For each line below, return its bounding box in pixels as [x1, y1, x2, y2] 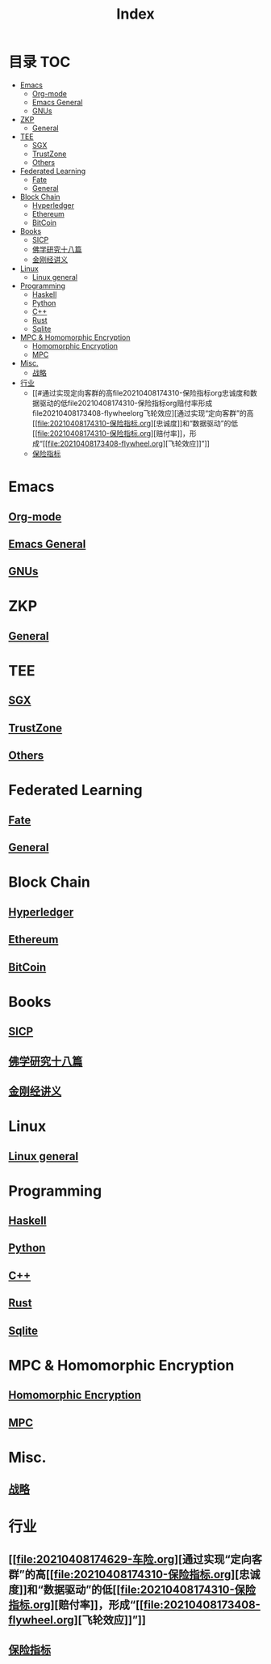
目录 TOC [8, 53, 71, 71]
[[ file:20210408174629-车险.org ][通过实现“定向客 [8, 1552, 263, 1566]
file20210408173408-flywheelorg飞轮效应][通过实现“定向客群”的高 [31, 408, 254, 417]
